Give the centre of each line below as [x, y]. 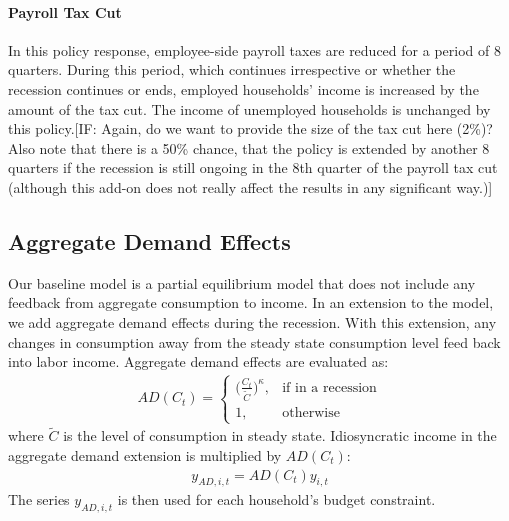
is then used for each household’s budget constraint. [276, 499]
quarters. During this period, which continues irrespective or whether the [232, 69]
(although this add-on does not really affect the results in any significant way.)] [250, 186]
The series [39, 499]
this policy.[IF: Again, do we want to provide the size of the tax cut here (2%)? [250, 128]
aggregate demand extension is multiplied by [145, 454]
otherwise [311, 412]
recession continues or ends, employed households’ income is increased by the [243, 88]
